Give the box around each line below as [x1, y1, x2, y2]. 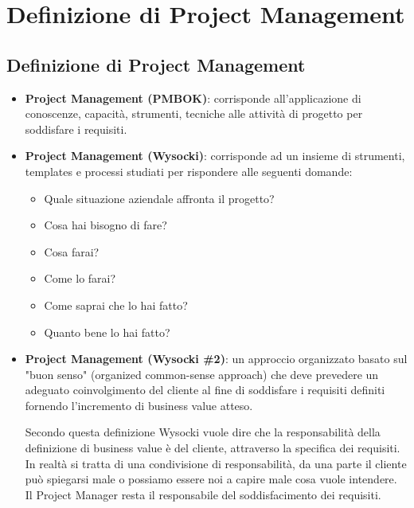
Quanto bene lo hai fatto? [44, 323, 170, 340]
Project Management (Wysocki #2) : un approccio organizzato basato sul [25, 350, 408, 367]
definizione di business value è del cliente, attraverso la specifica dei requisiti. [25, 440, 400, 456]
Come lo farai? [44, 270, 116, 287]
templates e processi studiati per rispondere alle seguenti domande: [25, 162, 353, 179]
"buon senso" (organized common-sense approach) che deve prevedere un [25, 365, 379, 382]
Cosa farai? [44, 243, 100, 260]
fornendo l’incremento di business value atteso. [25, 397, 253, 413]
